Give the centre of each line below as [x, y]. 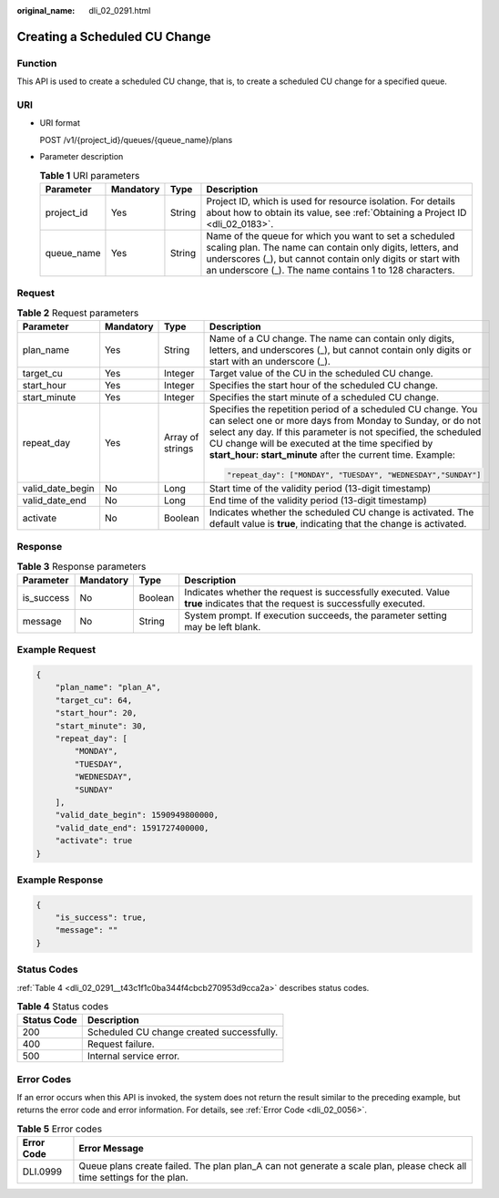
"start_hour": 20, [96, 713]
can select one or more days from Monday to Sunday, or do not [346, 420]
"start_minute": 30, [101, 726]
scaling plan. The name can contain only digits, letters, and [332, 247]
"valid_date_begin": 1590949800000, [137, 815]
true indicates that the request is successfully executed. [305, 604]
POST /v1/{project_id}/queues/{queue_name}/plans [136, 139]
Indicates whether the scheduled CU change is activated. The [342, 512]
